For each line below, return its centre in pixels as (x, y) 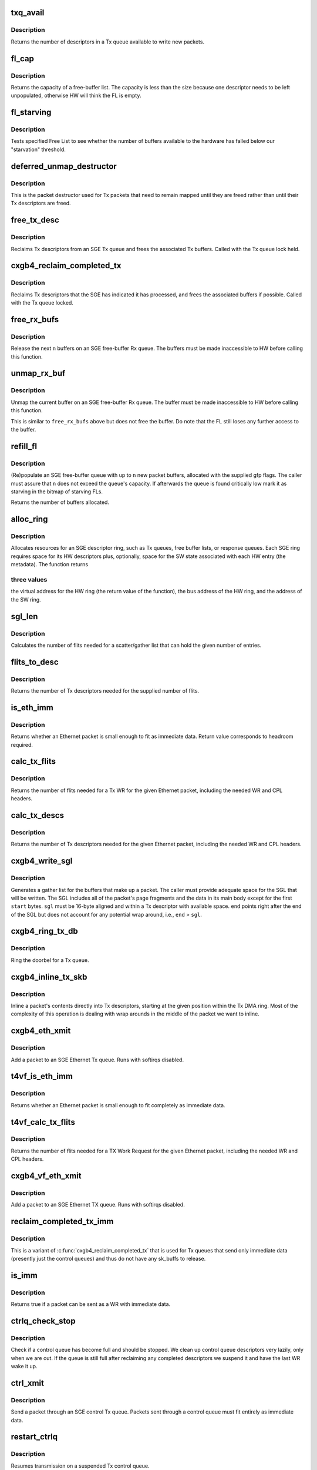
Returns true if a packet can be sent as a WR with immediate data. (91, 1304)
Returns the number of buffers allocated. (60, 502)
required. (22, 744)
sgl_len (24, 617)
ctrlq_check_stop (43, 1321)
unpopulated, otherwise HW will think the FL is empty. (76, 96)
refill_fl (24, 446)
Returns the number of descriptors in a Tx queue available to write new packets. (108, 42)
